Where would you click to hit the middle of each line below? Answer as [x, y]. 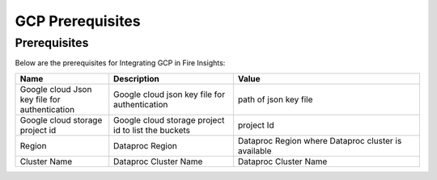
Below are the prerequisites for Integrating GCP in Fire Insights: [120, 63]
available [255, 151]
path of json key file [275, 99]
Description [136, 78]
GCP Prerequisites [78, 21]
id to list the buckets [152, 130]
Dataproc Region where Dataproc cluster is [320, 140]
